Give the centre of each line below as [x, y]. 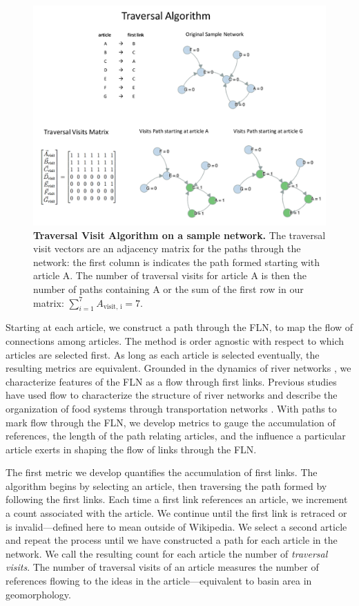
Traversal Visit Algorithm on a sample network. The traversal [179, 235]
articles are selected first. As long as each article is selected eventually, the [163, 354]
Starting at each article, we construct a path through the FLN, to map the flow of [179, 327]
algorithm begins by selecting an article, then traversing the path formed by [166, 485]
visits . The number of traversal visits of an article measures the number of [162, 567]
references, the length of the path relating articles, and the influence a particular [176, 436]
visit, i [113, 307]
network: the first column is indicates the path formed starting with [177, 262]
